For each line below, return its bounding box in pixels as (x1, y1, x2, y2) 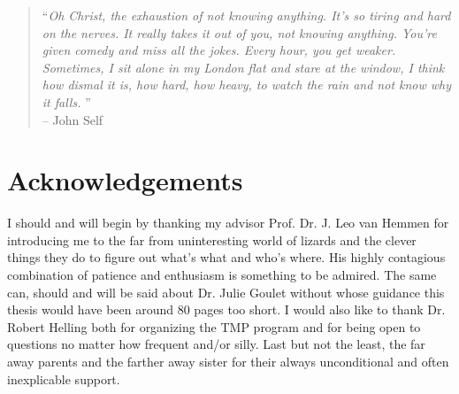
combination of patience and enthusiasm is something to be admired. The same (7, 266, 437, 284)
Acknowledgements (7, 162, 243, 198)
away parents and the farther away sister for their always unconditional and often (7, 352, 449, 371)
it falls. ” (42, 92, 91, 111)
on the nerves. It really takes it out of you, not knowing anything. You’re (42, 23, 437, 42)
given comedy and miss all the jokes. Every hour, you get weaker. (42, 41, 396, 59)
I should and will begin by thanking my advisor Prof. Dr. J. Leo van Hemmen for (7, 213, 449, 232)
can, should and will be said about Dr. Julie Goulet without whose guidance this (7, 282, 445, 301)
